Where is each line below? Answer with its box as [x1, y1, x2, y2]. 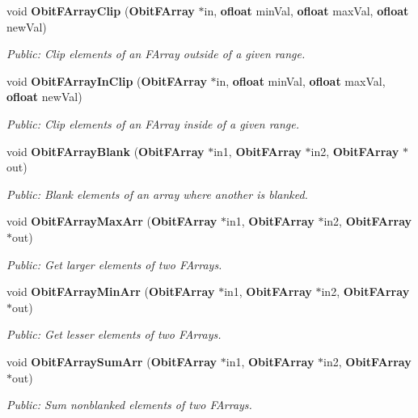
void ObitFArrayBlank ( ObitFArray [6, 142, 205, 159]
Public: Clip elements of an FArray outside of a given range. [6, 45, 306, 62]
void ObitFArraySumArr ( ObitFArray [6, 353, 217, 369]
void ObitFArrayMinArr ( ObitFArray [6, 283, 215, 300]
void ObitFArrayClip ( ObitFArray [6, 2, 195, 19]
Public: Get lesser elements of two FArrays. [6, 326, 222, 343]
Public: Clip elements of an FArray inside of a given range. [6, 115, 300, 132]
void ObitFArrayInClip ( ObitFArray [6, 72, 207, 89]
